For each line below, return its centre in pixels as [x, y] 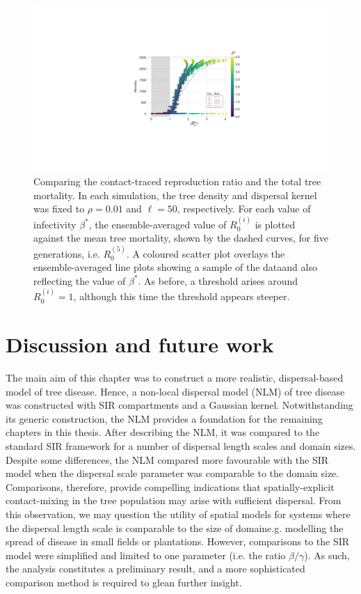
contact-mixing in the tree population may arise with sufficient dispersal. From [174, 500]
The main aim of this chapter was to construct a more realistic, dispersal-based [175, 377]
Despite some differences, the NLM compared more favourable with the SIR [167, 459]
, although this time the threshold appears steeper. [182, 296]
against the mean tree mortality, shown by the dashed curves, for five [181, 238]
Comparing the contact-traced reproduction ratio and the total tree [177, 181]
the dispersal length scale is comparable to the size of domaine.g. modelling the [175, 527]
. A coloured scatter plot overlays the [206, 253]
